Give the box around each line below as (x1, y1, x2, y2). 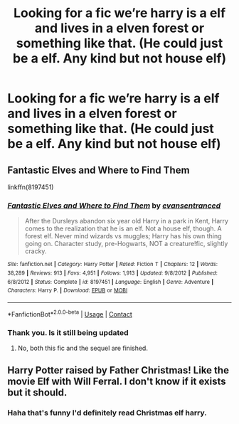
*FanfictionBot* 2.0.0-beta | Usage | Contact (7, 308, 133, 318)
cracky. (24, 247, 47, 255)
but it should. (7, 386, 68, 399)
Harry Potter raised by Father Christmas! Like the (7, 364, 230, 376)
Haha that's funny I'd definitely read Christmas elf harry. (7, 408, 208, 418)
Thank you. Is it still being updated (7, 327, 129, 337)
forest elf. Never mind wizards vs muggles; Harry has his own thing (24, 232, 222, 240)
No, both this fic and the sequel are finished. (17, 344, 148, 352)
